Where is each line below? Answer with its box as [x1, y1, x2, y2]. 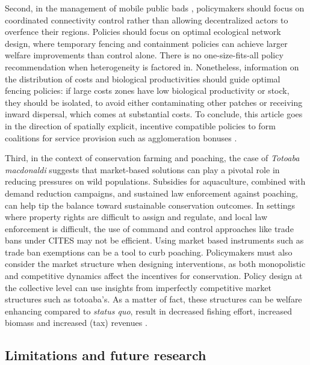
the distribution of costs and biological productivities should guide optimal [5, 72, 281, 85]
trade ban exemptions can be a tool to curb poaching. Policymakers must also [5, 245, 293, 258]
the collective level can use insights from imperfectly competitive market [5, 281, 271, 293]
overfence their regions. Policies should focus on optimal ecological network [5, 25, 281, 38]
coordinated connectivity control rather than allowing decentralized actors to [5, 13, 288, 26]
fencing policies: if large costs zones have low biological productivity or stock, [5, 84, 290, 97]
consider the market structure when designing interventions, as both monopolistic [5, 257, 306, 270]
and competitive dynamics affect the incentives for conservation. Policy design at [5, 269, 303, 282]
